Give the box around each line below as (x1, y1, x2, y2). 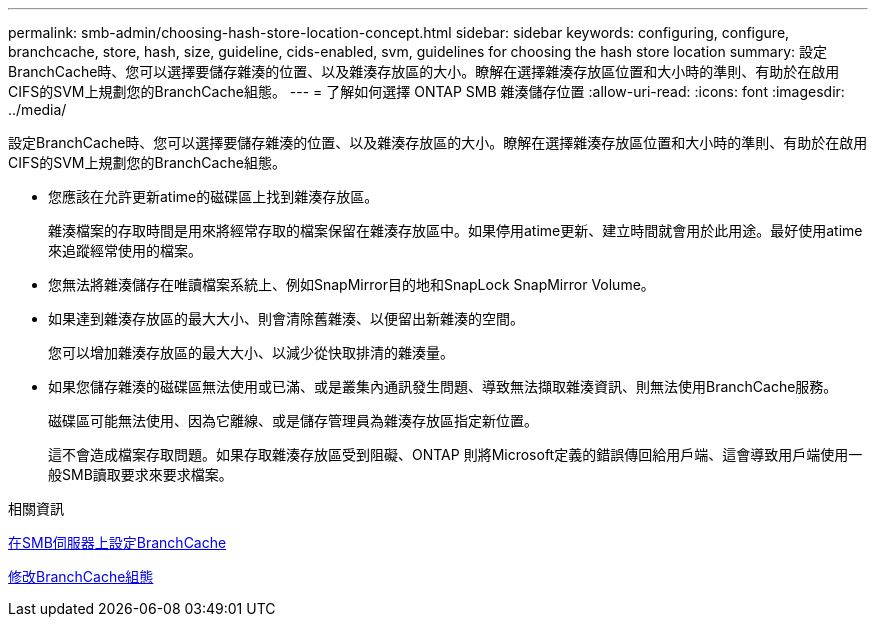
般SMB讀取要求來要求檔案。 (48, 466, 233, 483)
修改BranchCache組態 (8, 568, 154, 585)
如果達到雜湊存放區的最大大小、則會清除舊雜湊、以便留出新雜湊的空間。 (48, 310, 524, 327)
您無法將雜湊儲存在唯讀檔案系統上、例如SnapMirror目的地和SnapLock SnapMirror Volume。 (48, 276, 655, 293)
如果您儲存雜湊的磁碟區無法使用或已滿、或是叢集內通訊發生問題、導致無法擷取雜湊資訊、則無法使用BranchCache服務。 (48, 378, 838, 395)
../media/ (8, 101, 67, 118)
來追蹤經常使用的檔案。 (48, 242, 202, 259)
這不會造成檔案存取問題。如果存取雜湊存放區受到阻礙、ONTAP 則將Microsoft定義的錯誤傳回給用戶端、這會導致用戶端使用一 (48, 446, 863, 463)
